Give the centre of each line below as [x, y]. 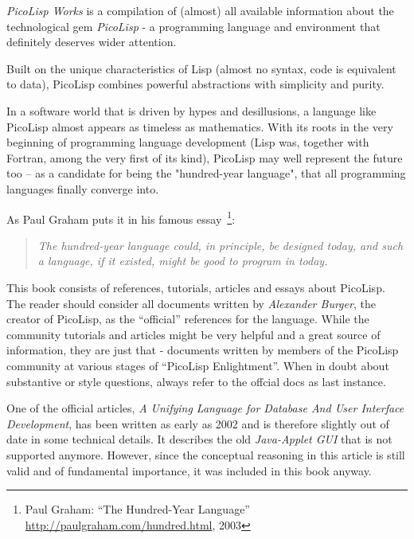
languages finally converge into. [83, 188]
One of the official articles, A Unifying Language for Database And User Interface [205, 408]
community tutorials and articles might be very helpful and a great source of [193, 334]
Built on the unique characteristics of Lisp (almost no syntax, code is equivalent [201, 68]
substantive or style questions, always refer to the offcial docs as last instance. [196, 381]
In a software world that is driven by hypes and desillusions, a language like [191, 110]
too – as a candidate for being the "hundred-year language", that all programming [206, 173]
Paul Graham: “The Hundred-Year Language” [137, 509]
